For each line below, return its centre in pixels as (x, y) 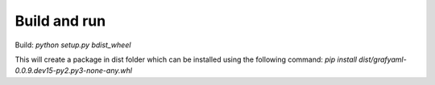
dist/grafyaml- (383, 59)
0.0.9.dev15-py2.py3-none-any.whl (74, 71)
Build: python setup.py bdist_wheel (73, 45)
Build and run (60, 21)
